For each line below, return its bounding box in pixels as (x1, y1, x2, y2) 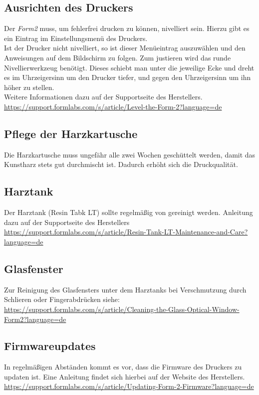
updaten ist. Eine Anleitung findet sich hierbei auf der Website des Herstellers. (4, 371, 245, 381)
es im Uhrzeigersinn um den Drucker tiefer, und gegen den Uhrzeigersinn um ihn (4, 72, 251, 82)
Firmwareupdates (4, 338, 96, 353)
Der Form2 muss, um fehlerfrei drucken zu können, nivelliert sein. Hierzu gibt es (4, 23, 250, 33)
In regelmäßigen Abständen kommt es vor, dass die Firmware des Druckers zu (4, 361, 242, 372)
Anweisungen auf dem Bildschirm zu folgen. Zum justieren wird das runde (4, 52, 231, 62)
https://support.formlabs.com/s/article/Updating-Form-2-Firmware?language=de (4, 381, 254, 391)
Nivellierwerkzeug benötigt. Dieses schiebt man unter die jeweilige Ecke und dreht (4, 62, 255, 72)
